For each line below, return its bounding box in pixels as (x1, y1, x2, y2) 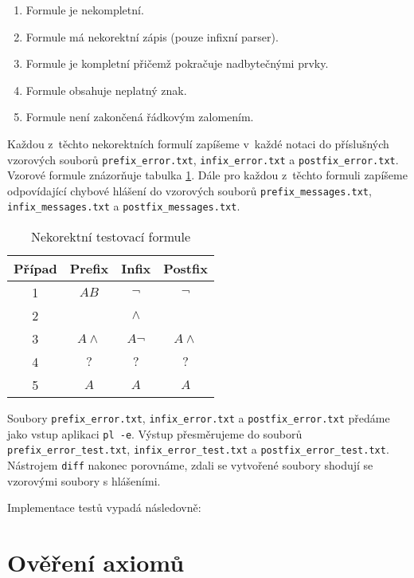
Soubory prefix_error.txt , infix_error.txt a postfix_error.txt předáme (7, 410, 390, 427)
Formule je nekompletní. (25, 2, 144, 18)
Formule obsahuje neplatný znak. (25, 81, 187, 98)
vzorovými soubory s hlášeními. (7, 472, 161, 489)
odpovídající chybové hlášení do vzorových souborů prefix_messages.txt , (7, 182, 372, 199)
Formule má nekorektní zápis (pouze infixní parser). (25, 28, 279, 45)
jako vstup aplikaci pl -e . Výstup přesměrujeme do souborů (7, 425, 303, 442)
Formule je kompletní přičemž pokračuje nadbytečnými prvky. (25, 55, 329, 72)
